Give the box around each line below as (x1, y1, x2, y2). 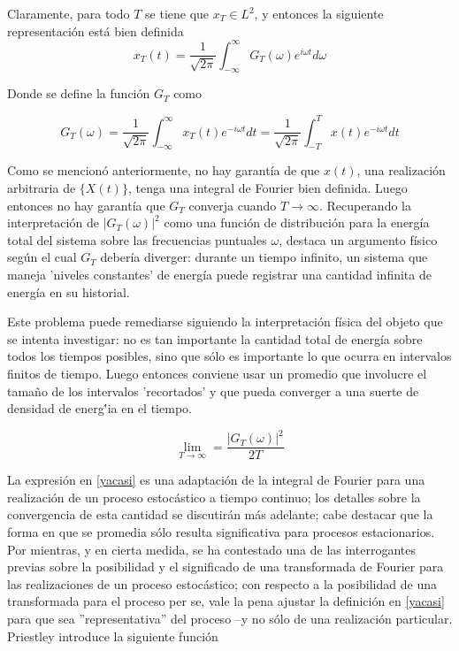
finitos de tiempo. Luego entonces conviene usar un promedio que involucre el (7, 364, 427, 382)
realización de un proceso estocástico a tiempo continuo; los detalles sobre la (7, 487, 421, 506)
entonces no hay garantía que (7, 195, 165, 214)
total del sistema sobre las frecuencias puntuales (7, 230, 267, 249)
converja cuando (188, 195, 277, 214)
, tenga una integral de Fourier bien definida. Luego (127, 178, 408, 196)
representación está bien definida (7, 21, 184, 40)
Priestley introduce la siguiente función (7, 626, 218, 645)
